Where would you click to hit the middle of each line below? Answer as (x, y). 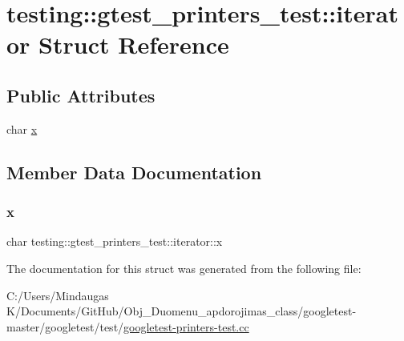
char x (22, 128)
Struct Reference (134, 44)
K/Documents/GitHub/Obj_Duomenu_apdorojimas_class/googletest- (182, 311)
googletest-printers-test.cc (186, 326)
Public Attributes (81, 95)
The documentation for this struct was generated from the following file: (184, 268)
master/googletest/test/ (65, 326)
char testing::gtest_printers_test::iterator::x (115, 241)
